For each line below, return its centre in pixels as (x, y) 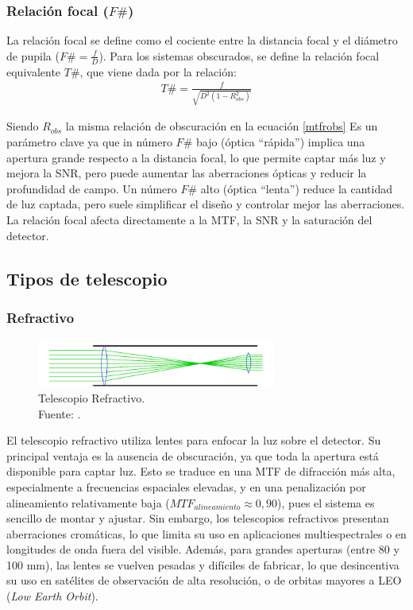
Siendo (23, 126)
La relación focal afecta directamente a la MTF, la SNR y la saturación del (189, 220)
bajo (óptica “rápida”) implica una (280, 142)
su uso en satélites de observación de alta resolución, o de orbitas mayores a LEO (204, 580)
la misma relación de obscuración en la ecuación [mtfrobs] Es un (222, 126)
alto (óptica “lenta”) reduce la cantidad (296, 188)
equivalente (34, 71)
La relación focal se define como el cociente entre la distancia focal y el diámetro (202, 40)
